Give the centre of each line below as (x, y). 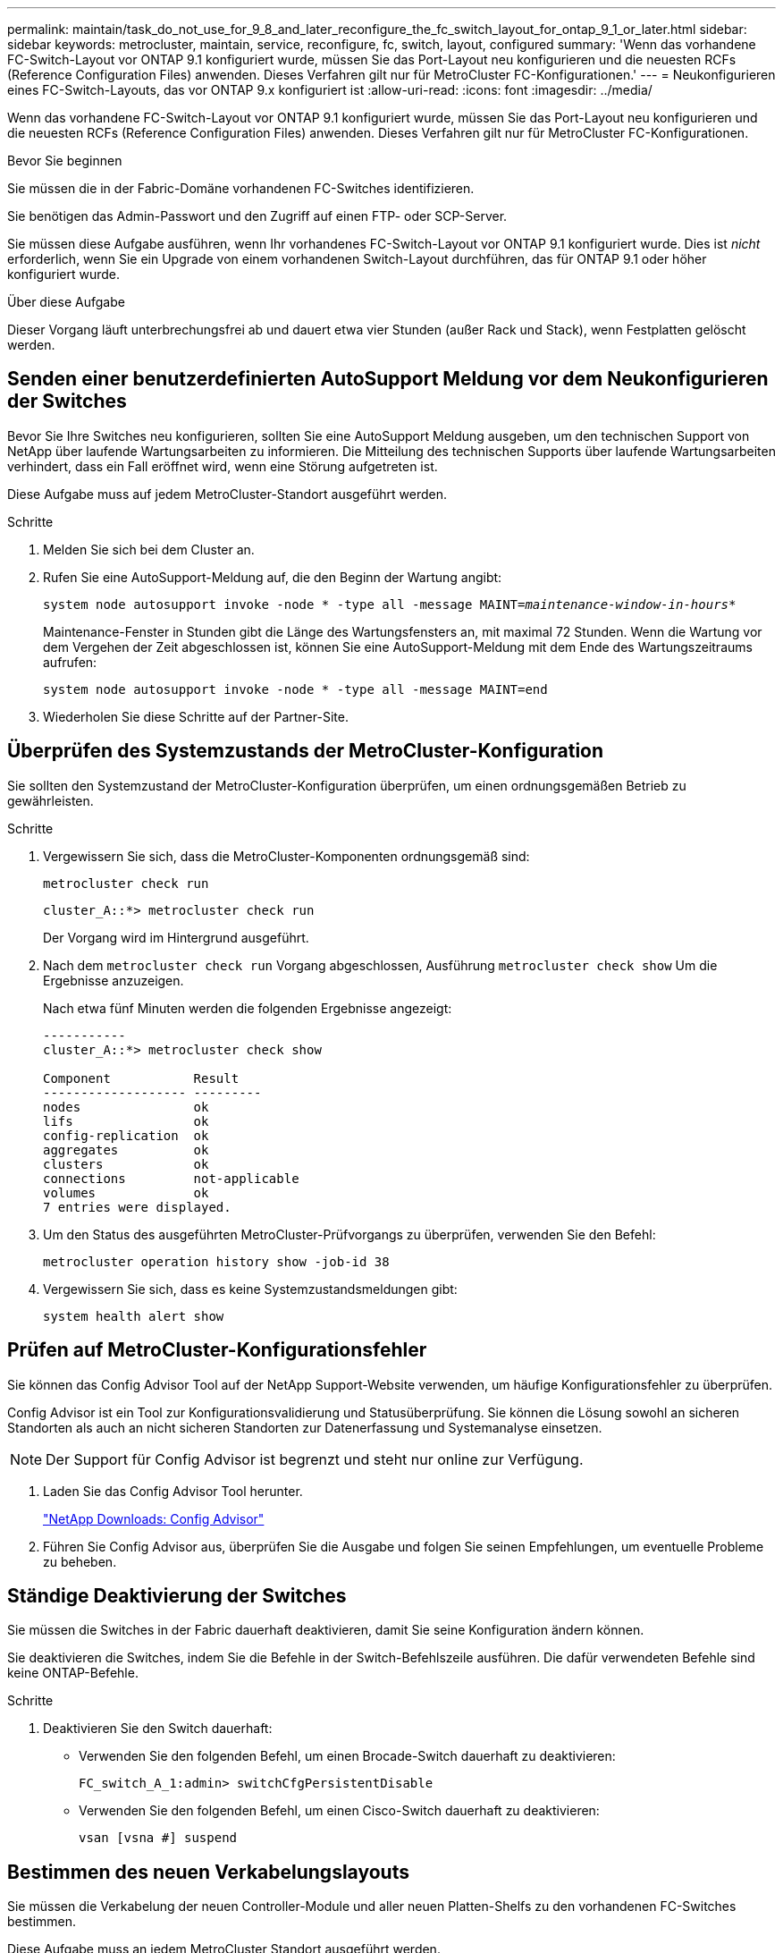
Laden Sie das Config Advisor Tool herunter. (173, 1491)
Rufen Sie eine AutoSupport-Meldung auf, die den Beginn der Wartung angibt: (273, 577)
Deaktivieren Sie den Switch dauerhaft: (158, 1729)
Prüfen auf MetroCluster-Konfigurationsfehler (217, 1350)
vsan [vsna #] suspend (158, 1838)
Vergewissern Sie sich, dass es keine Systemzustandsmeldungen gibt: (250, 1289)
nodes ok (126, 1107)
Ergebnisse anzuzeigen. (114, 980)
